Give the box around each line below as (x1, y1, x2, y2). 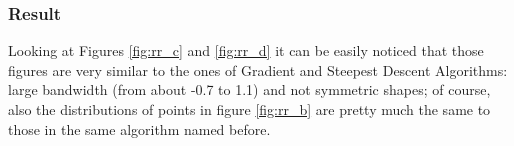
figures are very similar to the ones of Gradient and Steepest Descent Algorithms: (8, 59, 508, 80)
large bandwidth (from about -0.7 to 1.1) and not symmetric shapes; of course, (8, 79, 491, 100)
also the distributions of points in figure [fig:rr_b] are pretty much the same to (8, 99, 491, 119)
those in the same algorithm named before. (8, 118, 271, 139)
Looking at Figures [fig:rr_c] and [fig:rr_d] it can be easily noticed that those (8, 40, 484, 61)
